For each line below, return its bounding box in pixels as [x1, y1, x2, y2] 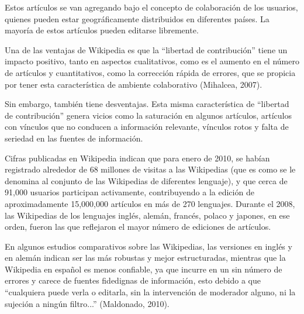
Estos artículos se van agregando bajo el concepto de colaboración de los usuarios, [5, 1, 298, 13]
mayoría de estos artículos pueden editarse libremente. [5, 24, 199, 36]
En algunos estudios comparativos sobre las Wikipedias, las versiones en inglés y [5, 240, 292, 252]
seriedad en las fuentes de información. [5, 132, 143, 144]
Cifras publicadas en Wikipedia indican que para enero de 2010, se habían [5, 151, 270, 164]
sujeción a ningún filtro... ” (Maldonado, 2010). [5, 297, 170, 309]
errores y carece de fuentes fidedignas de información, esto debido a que [5, 274, 261, 287]
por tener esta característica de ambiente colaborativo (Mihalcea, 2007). [5, 78, 262, 90]
